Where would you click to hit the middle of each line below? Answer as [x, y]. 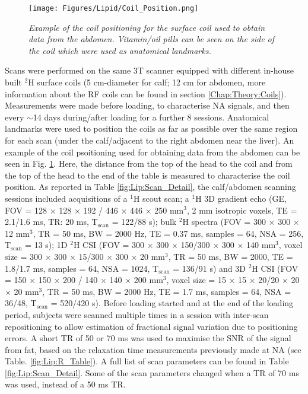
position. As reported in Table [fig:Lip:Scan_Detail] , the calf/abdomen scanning [150, 187]
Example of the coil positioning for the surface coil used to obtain [147, 27]
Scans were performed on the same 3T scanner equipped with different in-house [149, 70]
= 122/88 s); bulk [144, 222]
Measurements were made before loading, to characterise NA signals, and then [147, 105]
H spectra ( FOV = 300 [224, 222]
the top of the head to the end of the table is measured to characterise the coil [147, 175]
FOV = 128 [26, 210]
